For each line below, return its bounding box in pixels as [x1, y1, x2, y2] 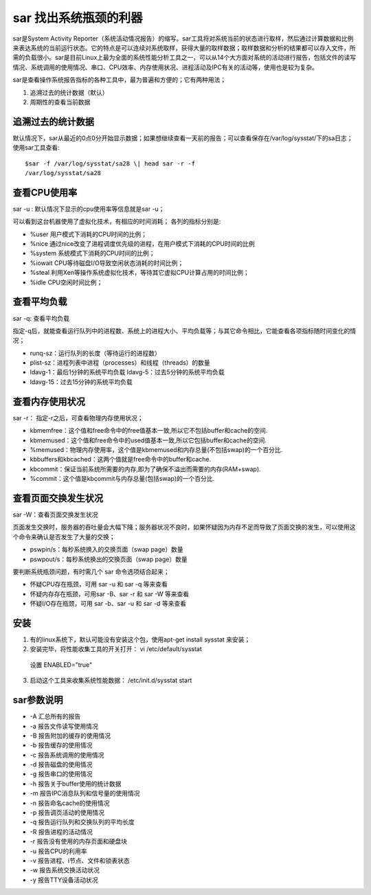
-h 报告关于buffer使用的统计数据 [30, 780, 122, 788]
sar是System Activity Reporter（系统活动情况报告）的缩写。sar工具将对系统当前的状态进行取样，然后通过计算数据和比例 [12, 34, 354, 43]
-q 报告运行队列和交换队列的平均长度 [30, 818, 135, 826]
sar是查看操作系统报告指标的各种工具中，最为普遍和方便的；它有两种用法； [12, 76, 227, 84]
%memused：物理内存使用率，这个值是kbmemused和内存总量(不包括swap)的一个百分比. [30, 445, 283, 453]
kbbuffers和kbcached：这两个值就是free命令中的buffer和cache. [30, 455, 212, 464]
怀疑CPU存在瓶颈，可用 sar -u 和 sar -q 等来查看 [30, 580, 168, 589]
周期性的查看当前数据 [30, 98, 91, 106]
